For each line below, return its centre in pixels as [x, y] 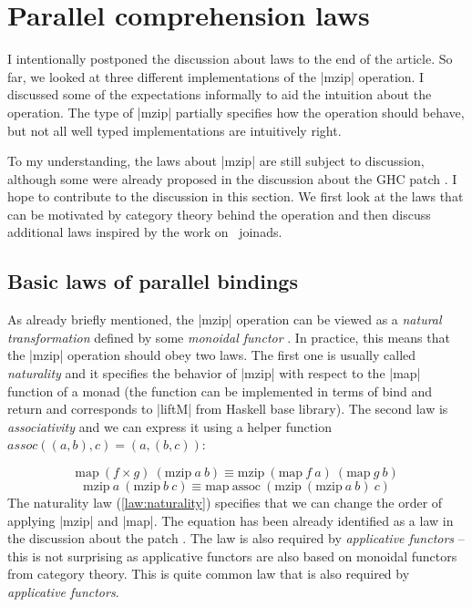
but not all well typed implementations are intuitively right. [174, 130]
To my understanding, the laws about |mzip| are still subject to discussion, [216, 161]
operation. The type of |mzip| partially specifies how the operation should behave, [236, 112]
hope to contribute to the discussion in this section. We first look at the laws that [236, 196]
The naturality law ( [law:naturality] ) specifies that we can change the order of [225, 503]
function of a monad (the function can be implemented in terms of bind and [220, 391]
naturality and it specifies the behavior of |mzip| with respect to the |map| [214, 373]
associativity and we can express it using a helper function [169, 426]
